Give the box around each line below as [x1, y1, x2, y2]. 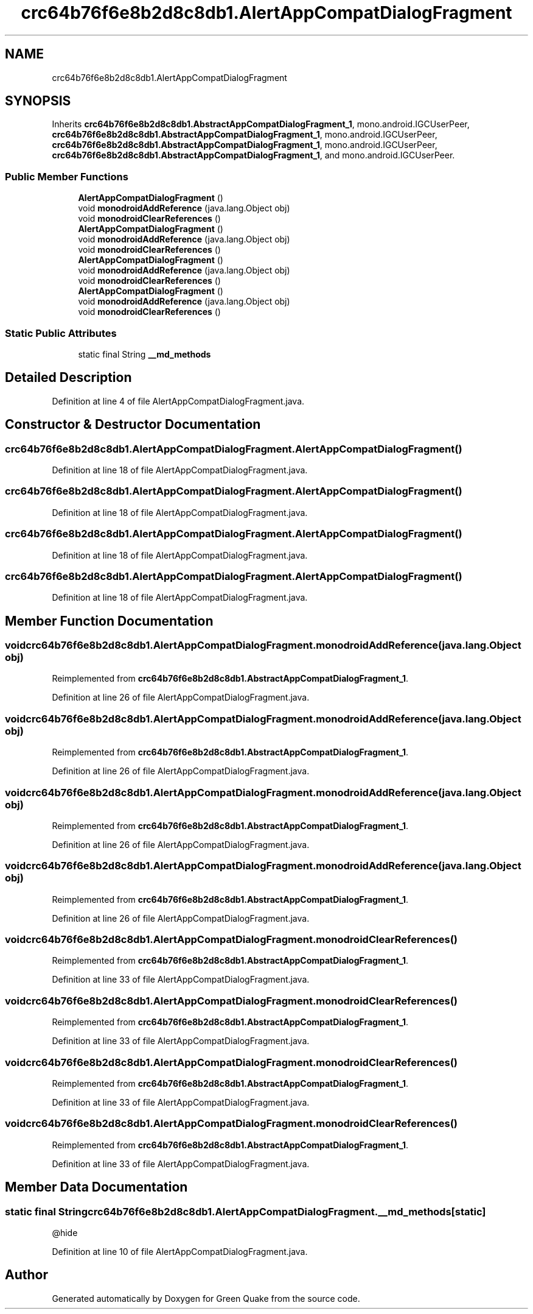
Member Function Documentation [5, 613, 214, 629]
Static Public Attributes [5, 327, 117, 339]
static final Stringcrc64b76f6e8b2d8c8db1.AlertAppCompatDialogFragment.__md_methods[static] [5, 1205, 486, 1218]
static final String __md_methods [78, 348, 211, 359]
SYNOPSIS [5, 93, 71, 109]
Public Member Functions [5, 170, 128, 183]
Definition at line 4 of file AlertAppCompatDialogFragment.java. [52, 395, 305, 406]
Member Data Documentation [5, 1179, 188, 1195]
